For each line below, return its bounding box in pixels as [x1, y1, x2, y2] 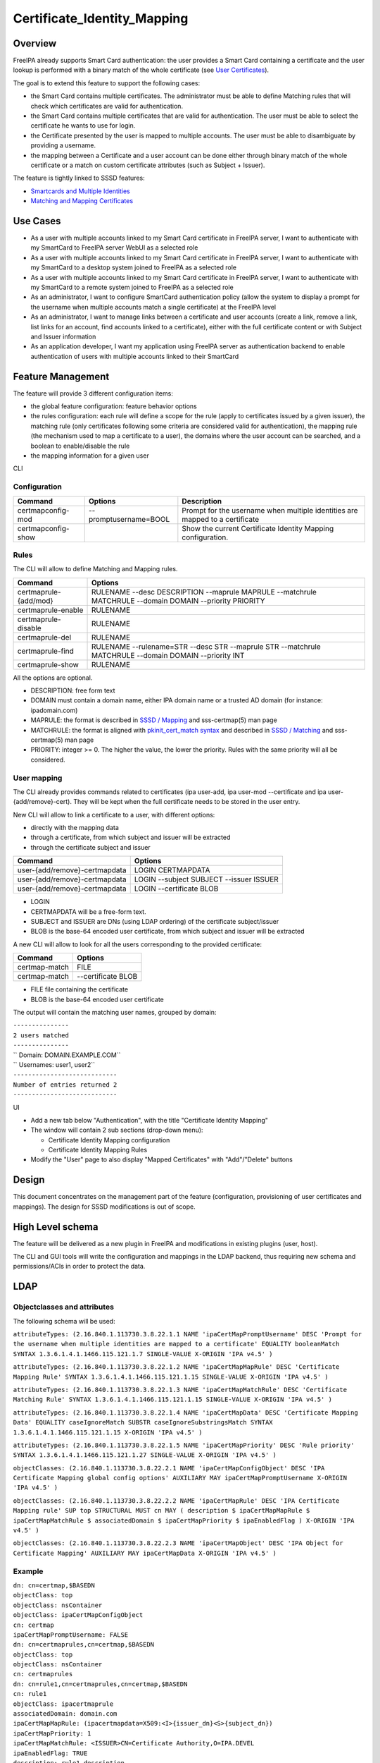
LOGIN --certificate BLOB [134, 884, 219, 893]
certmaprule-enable [17, 605, 84, 615]
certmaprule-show [17, 659, 79, 669]
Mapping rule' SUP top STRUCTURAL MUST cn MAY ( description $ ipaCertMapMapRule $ [13, 1506, 310, 1515]
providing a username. [30, 141, 96, 150]
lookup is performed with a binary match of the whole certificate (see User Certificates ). [13, 66, 270, 74]
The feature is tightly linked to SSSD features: [13, 173, 146, 183]
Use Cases [13, 215, 61, 227]
